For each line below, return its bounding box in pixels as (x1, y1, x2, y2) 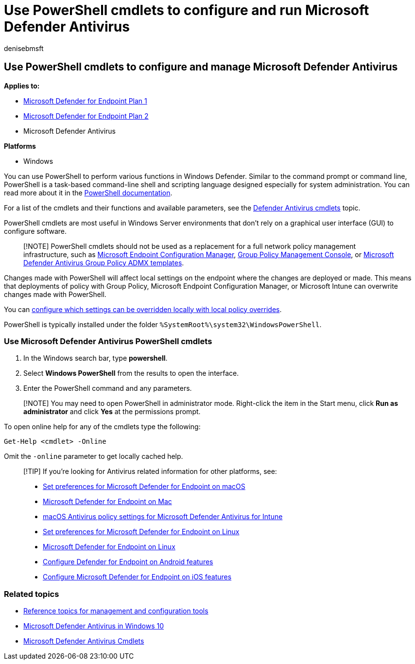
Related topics (4, 589, 59, 599)
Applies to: (4, 81, 40, 90)
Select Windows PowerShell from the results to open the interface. (23, 369, 239, 378)
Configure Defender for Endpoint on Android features (43, 558, 213, 566)
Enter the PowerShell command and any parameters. (23, 384, 192, 393)
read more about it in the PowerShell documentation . (4, 188, 173, 197)
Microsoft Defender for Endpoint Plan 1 (23, 96, 147, 105)
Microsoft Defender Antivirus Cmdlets (23, 637, 144, 646)
